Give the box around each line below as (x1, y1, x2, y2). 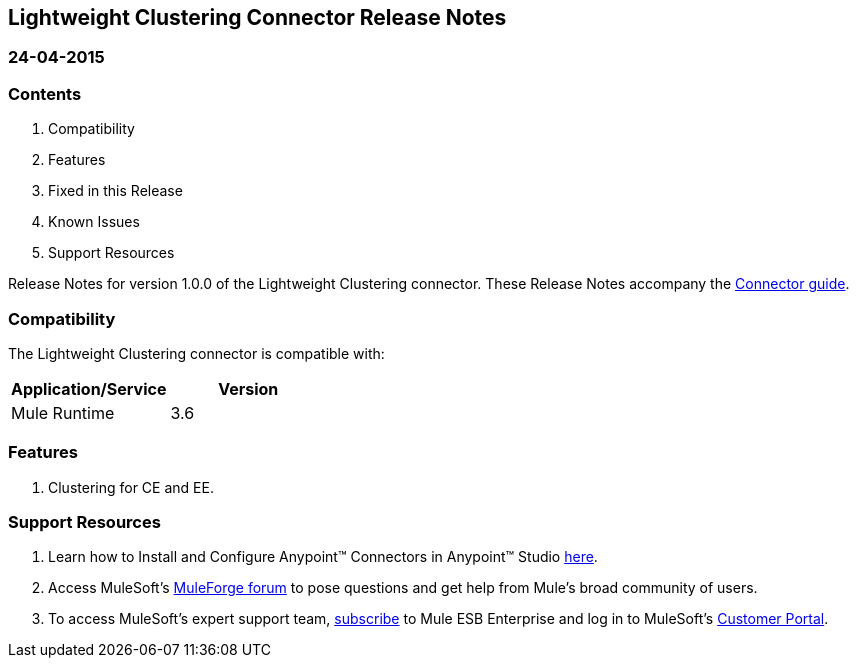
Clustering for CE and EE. (48, 478, 214, 496)
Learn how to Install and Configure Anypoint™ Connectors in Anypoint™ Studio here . (48, 548, 598, 566)
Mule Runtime (11, 402, 115, 423)
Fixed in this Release (48, 182, 183, 200)
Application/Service (11, 378, 167, 399)
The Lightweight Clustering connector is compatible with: (8, 344, 385, 362)
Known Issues (48, 213, 140, 231)
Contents (8, 83, 82, 104)
